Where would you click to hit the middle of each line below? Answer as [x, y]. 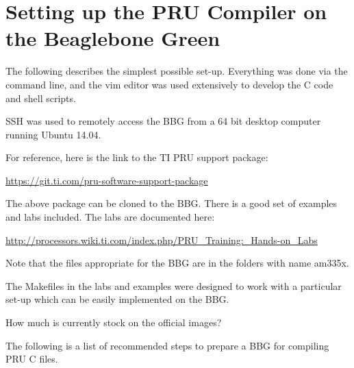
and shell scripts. [41, 98]
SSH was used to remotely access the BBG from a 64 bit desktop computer [163, 121]
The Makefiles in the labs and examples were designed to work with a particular [174, 285]
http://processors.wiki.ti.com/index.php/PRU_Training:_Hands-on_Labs [162, 240]
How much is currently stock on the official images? [114, 322]
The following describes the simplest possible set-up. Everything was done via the [177, 71]
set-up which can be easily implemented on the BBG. [117, 299]
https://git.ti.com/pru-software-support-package [107, 180]
